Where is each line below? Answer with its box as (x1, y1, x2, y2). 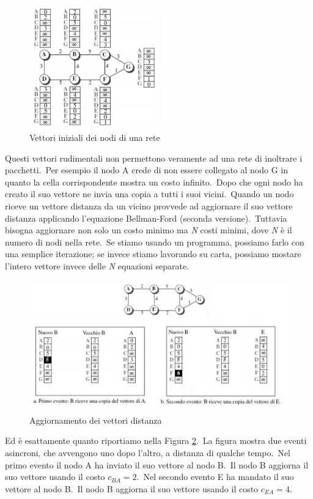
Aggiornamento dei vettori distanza (29, 413, 162, 426)
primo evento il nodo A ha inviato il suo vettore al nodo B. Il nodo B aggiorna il (5, 458, 309, 471)
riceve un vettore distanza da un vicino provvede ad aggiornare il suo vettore (5, 199, 293, 212)
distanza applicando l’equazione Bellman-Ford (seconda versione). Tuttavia (5, 211, 287, 224)
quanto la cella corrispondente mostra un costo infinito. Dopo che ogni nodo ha (5, 175, 303, 188)
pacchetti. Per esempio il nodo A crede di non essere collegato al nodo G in (5, 163, 288, 176)
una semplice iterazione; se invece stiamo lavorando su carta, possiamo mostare (5, 247, 301, 260)
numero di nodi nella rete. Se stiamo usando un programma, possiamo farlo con (5, 235, 304, 248)
